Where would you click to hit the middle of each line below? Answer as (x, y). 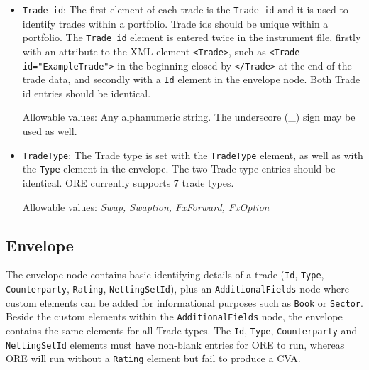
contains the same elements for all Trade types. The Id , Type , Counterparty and (182, 330)
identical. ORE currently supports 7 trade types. (128, 182)
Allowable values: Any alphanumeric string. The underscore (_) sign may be (189, 117)
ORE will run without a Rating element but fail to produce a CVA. (153, 358)
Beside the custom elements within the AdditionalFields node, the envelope (174, 316)
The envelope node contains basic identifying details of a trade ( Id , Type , (165, 274)
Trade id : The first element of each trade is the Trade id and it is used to (185, 9)
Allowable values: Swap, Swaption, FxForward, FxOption (146, 206)
